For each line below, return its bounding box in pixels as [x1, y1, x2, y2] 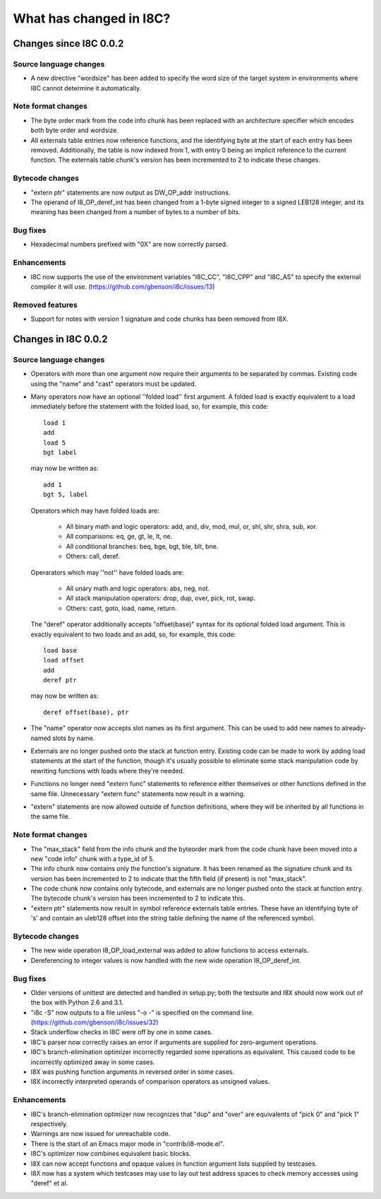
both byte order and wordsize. [30, 126, 119, 134]
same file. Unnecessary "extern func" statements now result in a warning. [30, 789, 246, 798]
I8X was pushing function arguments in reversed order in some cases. [30, 1068, 235, 1076]
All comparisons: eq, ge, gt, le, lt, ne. [66, 532, 173, 541]
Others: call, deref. [66, 552, 120, 561]
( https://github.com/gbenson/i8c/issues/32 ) [30, 1018, 159, 1027]
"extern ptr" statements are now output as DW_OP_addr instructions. [30, 188, 231, 197]
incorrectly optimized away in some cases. [30, 1058, 155, 1066]
